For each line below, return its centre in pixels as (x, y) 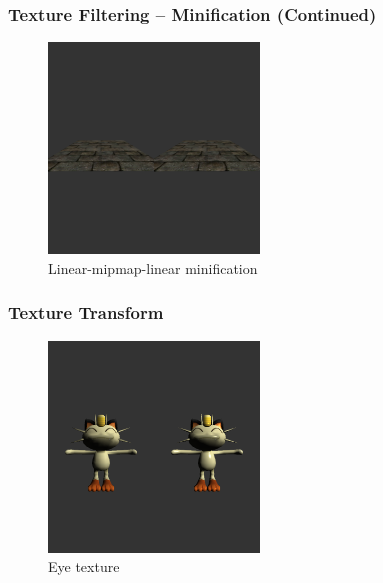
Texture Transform (86, 312)
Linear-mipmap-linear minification (153, 267)
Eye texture (84, 566)
